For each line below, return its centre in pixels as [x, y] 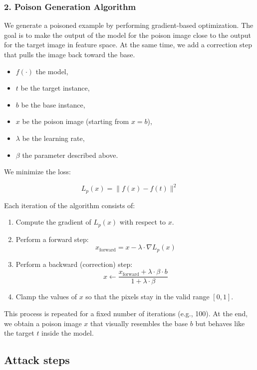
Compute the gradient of [53, 222]
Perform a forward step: [52, 239]
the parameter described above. [70, 155]
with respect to [143, 222]
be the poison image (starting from [76, 121]
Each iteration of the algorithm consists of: [70, 205]
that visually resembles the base [139, 323]
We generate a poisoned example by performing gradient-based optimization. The [129, 25]
